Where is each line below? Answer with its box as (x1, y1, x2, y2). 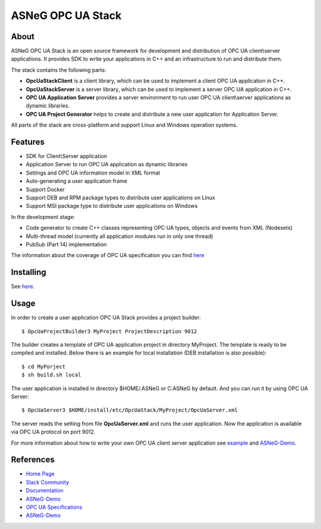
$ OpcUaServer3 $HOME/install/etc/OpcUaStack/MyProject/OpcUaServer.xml (21, 407, 238, 414)
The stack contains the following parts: (11, 66, 106, 74)
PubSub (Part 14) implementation (26, 241, 107, 248)
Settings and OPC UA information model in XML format (26, 169, 160, 176)
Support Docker (26, 186, 65, 193)
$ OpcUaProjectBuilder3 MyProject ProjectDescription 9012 (21, 328, 197, 335)
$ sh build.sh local (21, 372, 81, 378)
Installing (11, 267, 47, 277)
